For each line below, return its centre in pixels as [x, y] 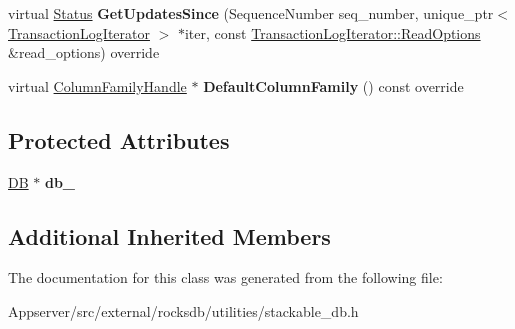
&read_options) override [84, 52]
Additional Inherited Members [169, 235]
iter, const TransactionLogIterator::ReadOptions [332, 32]
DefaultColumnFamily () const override [333, 85]
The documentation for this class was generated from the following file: [225, 277]
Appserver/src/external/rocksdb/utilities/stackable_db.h [183, 310]
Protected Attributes [119, 139]
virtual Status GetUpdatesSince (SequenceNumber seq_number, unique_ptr [251, 13]
